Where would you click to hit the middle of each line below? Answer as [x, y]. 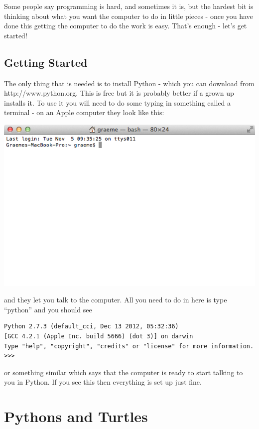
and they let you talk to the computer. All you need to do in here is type [116, 300]
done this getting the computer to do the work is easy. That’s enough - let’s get [126, 26]
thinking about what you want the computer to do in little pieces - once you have [129, 16]
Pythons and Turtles [76, 416]
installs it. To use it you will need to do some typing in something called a [117, 102]
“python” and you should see [48, 309]
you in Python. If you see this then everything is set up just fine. [103, 382]
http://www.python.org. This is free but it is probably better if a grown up [119, 93]
